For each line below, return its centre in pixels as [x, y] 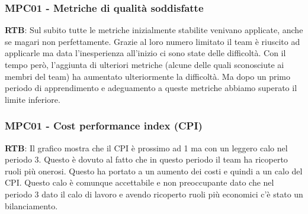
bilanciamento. [31, 205]
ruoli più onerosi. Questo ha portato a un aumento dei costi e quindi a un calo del [154, 171]
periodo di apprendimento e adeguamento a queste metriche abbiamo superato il [151, 88]
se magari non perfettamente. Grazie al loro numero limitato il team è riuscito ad [153, 41]
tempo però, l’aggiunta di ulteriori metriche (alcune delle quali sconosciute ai [145, 64]
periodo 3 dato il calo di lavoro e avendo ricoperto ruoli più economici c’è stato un [154, 194]
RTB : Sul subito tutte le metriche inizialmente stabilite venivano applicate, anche [154, 30]
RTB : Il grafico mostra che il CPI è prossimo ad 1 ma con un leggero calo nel [146, 147]
